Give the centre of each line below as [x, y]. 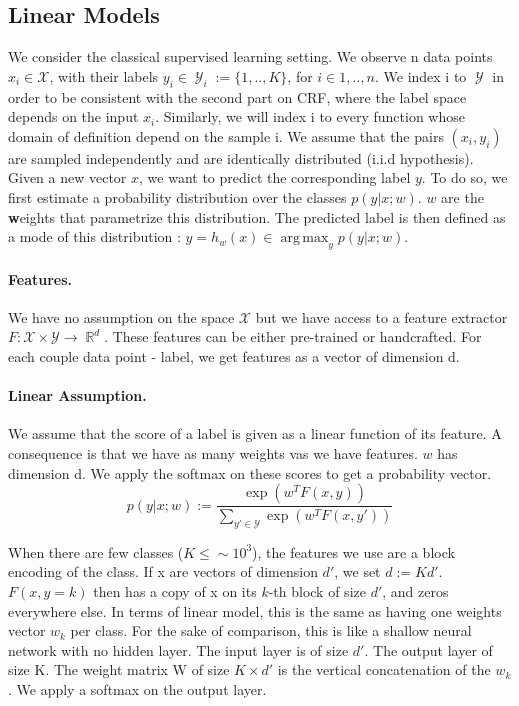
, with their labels [104, 75]
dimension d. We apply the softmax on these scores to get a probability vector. [250, 472]
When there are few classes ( [96, 551]
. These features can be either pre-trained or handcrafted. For [293, 336]
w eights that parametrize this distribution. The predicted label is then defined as [257, 216]
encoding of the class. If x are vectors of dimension [163, 571]
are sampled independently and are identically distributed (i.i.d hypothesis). [241, 157]
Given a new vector [67, 177]
